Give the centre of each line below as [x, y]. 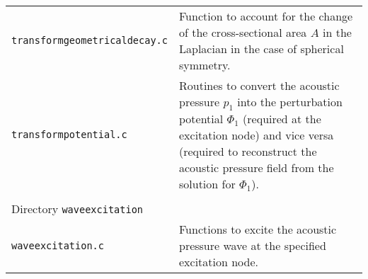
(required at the [282, 119]
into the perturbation [290, 102]
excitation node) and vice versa [256, 135]
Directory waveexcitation [77, 209]
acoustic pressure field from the [256, 168]
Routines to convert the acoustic [259, 85]
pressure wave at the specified [252, 246]
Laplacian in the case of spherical [261, 49]
